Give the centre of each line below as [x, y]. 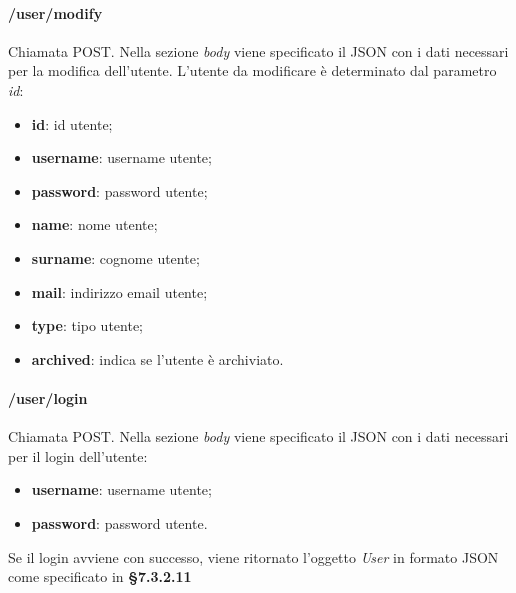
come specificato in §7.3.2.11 [100, 576]
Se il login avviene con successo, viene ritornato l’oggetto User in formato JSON [253, 556]
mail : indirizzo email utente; [119, 291]
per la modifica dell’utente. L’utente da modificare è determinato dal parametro [252, 70]
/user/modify [55, 12]
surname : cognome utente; [115, 257]
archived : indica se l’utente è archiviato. [157, 358]
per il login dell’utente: [78, 455]
